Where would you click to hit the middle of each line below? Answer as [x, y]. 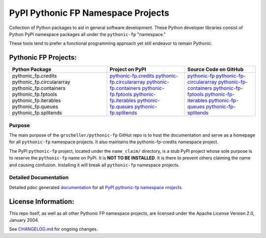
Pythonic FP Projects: [43, 57]
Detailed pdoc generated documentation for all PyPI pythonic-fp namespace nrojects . [96, 187]
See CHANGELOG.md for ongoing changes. [53, 229]
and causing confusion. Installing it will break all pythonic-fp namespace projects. [94, 165]
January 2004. [24, 220]
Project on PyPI [128, 69]
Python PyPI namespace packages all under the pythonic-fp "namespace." [87, 34]
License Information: [42, 201]
